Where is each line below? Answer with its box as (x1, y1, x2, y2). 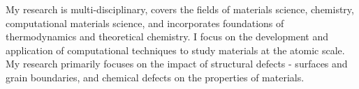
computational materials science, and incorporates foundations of (6, 15, 284, 30)
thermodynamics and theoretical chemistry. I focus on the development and (6, 29, 328, 44)
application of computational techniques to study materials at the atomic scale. (6, 42, 345, 57)
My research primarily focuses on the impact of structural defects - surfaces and (6, 56, 348, 71)
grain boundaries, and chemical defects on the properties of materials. (6, 70, 305, 84)
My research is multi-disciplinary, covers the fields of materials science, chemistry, (6, 2, 354, 16)
